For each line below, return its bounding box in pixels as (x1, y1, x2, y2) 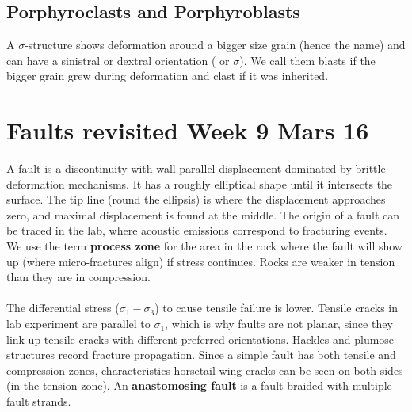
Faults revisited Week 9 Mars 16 (6, 114, 369, 147)
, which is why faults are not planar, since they (165, 315, 393, 332)
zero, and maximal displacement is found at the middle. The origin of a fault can (6, 206, 400, 223)
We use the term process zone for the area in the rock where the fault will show (6, 238, 402, 254)
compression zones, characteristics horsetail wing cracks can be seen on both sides (6, 361, 403, 378)
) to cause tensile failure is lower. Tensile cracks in (154, 299, 399, 316)
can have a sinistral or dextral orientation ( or (6, 51, 230, 68)
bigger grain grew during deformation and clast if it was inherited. (6, 67, 329, 84)
